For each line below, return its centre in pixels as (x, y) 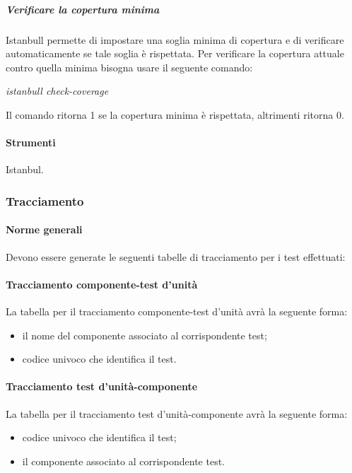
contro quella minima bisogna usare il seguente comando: (129, 67)
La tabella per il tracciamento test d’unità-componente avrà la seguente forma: (177, 413)
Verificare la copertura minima (83, 9)
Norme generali (44, 229)
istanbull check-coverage (57, 91)
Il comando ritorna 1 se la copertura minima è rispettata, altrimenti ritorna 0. (175, 114)
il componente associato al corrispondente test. (123, 461)
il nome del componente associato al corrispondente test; (145, 335)
